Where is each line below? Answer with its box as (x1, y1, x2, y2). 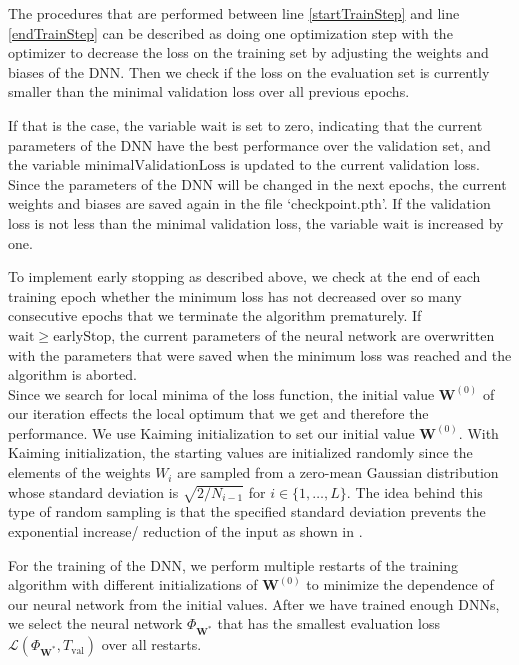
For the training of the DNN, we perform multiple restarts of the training (8, 554, 459, 575)
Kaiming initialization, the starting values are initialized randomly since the (8, 442, 473, 463)
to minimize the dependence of (306, 574, 494, 595)
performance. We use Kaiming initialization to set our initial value (8, 422, 415, 443)
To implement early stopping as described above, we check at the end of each (8, 266, 481, 287)
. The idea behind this (346, 481, 483, 502)
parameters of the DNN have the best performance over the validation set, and (8, 134, 491, 155)
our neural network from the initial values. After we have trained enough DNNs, (8, 593, 500, 614)
